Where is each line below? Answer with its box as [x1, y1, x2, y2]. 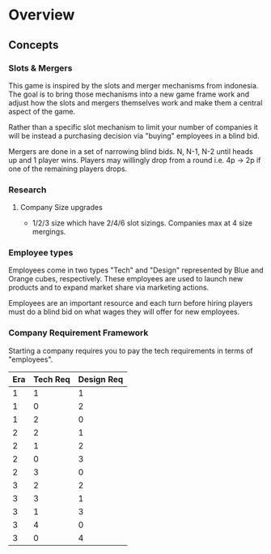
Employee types [8, 247, 74, 259]
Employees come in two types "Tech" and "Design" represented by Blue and [8, 265, 265, 275]
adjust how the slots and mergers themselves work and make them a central [8, 97, 263, 107]
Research [8, 184, 47, 195]
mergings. [32, 227, 66, 237]
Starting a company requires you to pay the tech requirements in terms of [8, 346, 253, 355]
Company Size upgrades [19, 203, 103, 213]
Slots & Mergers [8, 62, 73, 74]
